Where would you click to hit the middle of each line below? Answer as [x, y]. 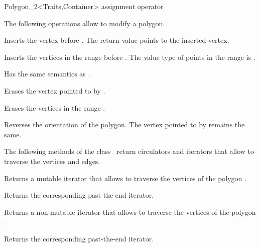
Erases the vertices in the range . [55, 107]
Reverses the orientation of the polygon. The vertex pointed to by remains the [124, 125]
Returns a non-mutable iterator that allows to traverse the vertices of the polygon [130, 212]
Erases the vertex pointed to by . [55, 90]
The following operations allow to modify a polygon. [85, 23]
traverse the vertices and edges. [52, 161]
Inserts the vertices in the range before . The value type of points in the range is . [130, 57]
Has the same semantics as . [47, 74]
